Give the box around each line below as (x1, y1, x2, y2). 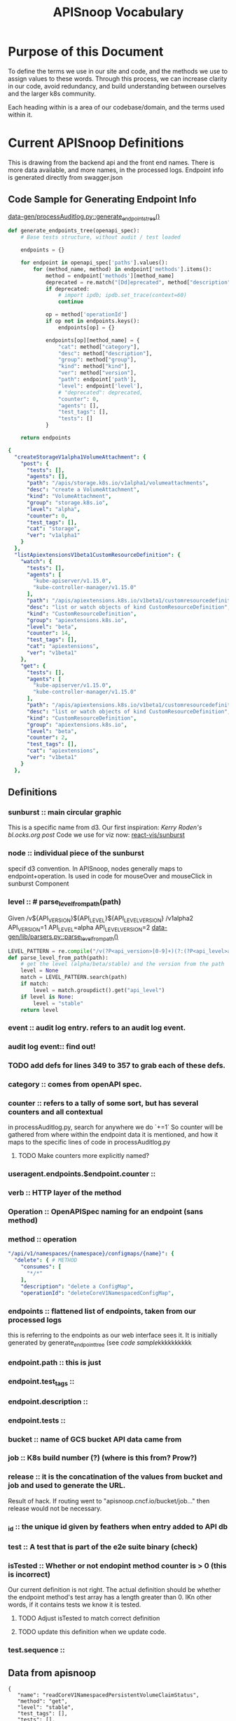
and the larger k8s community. (8, 89, 97, 98)
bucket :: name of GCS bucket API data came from (8, 1434, 182, 1444)
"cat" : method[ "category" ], (57, 343, 140, 350)
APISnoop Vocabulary (53, 4, 184, 20)
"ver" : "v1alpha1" (26, 532, 81, 539)
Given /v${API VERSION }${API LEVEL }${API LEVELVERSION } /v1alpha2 (8, 914, 194, 924)
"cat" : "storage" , (26, 525, 81, 532)
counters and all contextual (8, 1107, 104, 1117)
